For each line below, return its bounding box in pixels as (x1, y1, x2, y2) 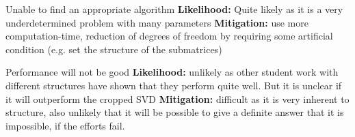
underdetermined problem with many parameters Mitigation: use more (5, 15, 308, 29)
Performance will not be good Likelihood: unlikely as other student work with (5, 65, 339, 79)
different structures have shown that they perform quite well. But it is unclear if (5, 78, 342, 92)
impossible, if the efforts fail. (5, 118, 125, 132)
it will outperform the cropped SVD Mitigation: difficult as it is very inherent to (5, 91, 350, 106)
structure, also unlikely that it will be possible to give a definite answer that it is (5, 105, 344, 119)
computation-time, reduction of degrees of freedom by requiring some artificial (5, 29, 333, 43)
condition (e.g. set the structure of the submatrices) (5, 42, 222, 56)
